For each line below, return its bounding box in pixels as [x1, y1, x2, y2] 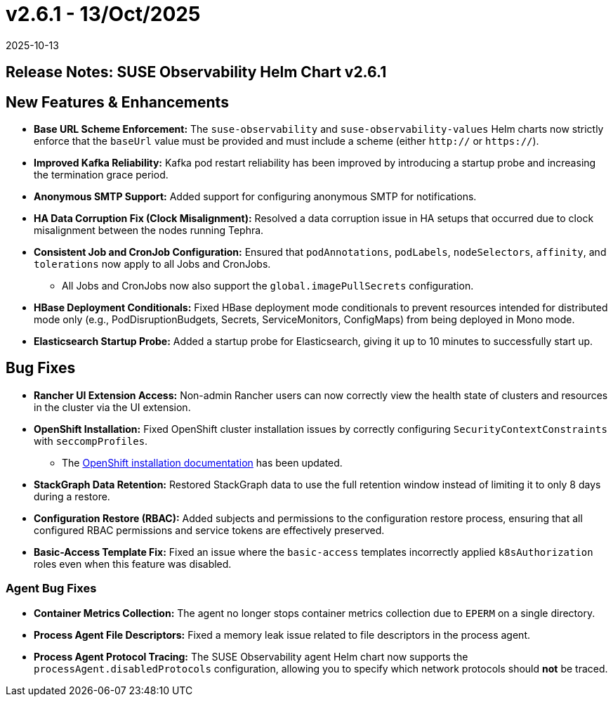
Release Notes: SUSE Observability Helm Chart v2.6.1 [6, 63, 387, 82]
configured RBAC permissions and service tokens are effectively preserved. [34, 524, 385, 536]
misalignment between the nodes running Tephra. [34, 224, 264, 237]
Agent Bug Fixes [6, 581, 97, 596]
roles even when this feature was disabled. [34, 557, 232, 570]
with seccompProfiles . [34, 434, 148, 447]
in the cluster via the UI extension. [34, 401, 191, 413]
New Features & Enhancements [6, 93, 229, 111]
